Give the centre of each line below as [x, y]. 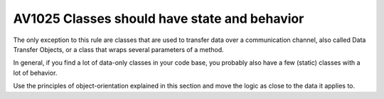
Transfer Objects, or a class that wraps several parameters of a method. [118, 49]
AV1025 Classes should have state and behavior [159, 19]
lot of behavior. [35, 73]
